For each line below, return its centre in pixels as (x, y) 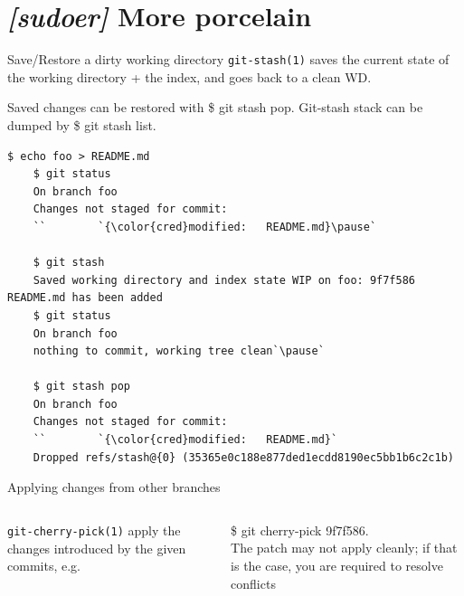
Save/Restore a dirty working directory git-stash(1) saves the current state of (228, 59)
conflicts (253, 583)
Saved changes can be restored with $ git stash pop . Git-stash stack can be (215, 107)
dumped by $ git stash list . (82, 124)
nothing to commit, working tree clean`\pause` (179, 351)
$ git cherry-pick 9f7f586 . (300, 530)
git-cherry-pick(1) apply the (94, 530)
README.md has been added (85, 298)
